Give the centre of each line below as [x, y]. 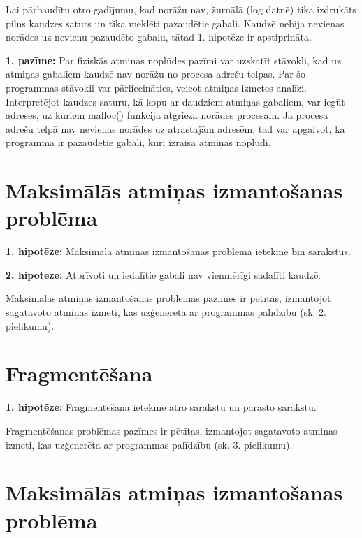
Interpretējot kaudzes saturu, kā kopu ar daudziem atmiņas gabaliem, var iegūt [175, 101]
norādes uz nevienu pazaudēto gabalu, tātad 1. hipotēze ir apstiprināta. [159, 37]
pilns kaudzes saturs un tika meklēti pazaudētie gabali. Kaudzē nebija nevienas [175, 23]
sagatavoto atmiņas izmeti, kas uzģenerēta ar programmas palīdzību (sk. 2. [166, 312]
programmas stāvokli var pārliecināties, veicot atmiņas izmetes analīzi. [157, 87]
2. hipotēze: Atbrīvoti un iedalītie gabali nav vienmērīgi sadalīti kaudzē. [164, 274]
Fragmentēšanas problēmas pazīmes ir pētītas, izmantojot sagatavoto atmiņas [172, 430]
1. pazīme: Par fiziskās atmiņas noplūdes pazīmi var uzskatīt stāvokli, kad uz [174, 60]
